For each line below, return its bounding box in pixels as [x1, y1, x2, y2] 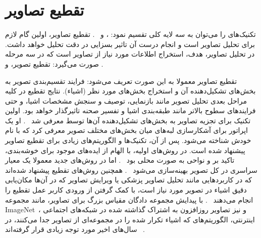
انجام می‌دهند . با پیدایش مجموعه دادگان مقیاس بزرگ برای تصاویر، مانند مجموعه [5, 194, 253, 205]
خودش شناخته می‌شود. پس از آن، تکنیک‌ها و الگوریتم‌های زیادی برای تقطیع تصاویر [5, 135, 251, 146]
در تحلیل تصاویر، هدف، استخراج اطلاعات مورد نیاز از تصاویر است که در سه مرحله [5, 49, 255, 59]
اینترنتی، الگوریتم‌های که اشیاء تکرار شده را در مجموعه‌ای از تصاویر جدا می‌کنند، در [5, 214, 255, 224]
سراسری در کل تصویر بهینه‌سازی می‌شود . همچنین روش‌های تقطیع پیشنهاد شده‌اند [5, 164, 257, 175]
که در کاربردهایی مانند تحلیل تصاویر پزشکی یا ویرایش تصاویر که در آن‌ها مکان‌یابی [5, 174, 252, 185]
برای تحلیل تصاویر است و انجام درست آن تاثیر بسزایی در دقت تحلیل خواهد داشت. [5, 38, 255, 49]
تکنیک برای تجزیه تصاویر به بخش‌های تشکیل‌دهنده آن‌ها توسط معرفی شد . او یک [5, 115, 251, 125]
